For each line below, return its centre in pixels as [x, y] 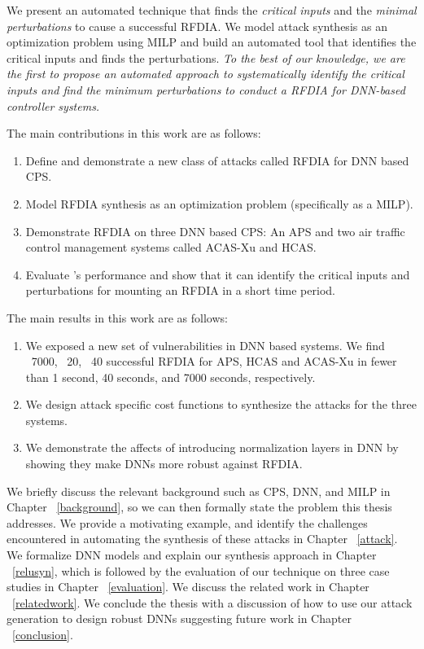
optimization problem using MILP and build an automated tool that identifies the [212, 42]
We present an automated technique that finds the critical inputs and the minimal [212, 10]
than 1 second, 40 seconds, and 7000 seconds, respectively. [170, 377]
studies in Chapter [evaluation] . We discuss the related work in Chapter [188, 587]
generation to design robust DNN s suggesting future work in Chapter [179, 618]
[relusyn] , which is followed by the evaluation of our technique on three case [201, 570]
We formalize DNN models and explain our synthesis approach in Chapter [192, 555]
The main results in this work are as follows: [117, 317]
